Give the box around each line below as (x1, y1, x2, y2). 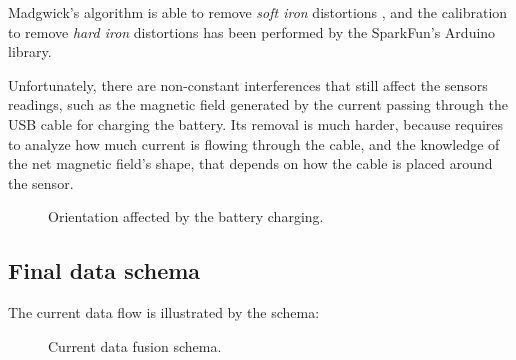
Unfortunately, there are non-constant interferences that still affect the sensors (8, 74, 488, 95)
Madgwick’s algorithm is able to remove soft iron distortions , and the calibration (8, 2, 508, 22)
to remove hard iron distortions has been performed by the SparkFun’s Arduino (8, 21, 496, 42)
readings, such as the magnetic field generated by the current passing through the (8, 94, 508, 115)
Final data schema (8, 255, 201, 286)
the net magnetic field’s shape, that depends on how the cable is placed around (8, 153, 493, 174)
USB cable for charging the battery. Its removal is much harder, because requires (8, 113, 504, 134)
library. (8, 41, 52, 62)
